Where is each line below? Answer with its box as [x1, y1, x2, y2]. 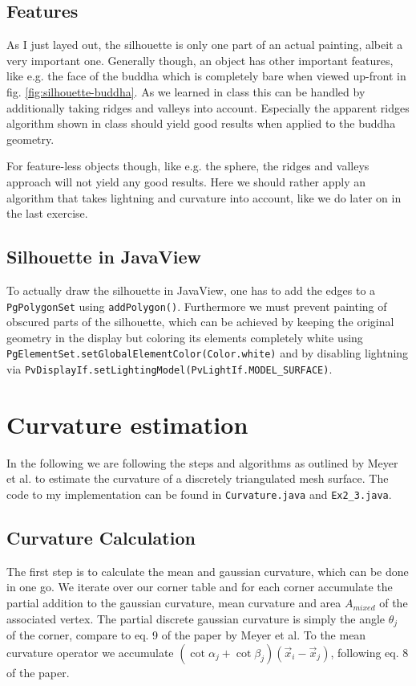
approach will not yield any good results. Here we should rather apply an [6, 173, 366, 190]
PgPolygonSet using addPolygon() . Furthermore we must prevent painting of [6, 297, 387, 314]
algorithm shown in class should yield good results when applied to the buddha [6, 115, 396, 132]
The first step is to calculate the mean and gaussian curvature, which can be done [6, 562, 409, 579]
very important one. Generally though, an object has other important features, [6, 51, 394, 68]
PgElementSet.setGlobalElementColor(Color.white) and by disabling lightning [6, 345, 409, 361]
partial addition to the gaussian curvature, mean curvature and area [6, 594, 341, 611]
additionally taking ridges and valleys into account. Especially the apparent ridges [6, 99, 410, 116]
